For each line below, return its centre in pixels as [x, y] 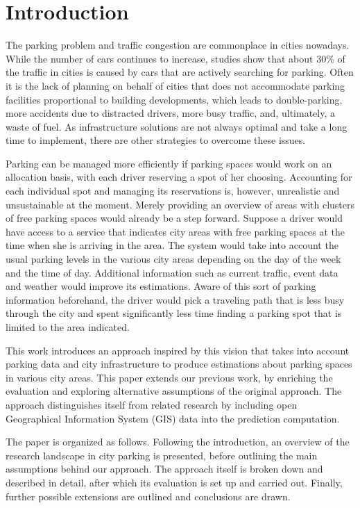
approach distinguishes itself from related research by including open [152, 404]
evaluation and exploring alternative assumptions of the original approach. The [174, 391]
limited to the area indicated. [68, 327]
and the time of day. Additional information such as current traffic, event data [172, 272]
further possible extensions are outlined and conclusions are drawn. [148, 496]
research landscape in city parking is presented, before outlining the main [162, 455]
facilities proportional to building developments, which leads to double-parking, [174, 99]
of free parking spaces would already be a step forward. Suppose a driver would [174, 218]
